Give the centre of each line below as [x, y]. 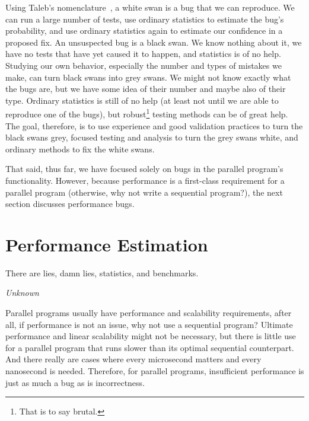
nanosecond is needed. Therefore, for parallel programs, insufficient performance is [155, 371]
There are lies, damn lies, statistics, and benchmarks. [102, 272]
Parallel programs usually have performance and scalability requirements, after [149, 313]
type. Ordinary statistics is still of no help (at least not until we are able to [142, 100]
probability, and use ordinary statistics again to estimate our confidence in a [144, 31]
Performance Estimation [107, 244]
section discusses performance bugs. [70, 204]
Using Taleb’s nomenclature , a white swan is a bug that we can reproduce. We [150, 7]
